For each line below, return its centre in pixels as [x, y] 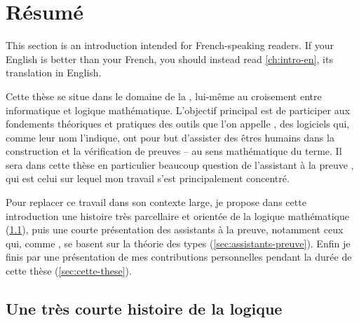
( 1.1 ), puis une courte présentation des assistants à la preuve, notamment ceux [175, 229]
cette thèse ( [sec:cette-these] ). [69, 271]
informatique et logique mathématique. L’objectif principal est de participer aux [178, 110]
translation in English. [54, 73]
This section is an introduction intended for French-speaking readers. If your [170, 45]
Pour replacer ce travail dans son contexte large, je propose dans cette [156, 202]
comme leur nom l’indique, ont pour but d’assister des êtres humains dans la [170, 137]
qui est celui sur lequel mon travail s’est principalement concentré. [148, 178]
